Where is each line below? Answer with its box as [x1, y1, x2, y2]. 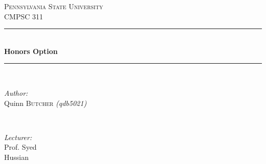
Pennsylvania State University [4, 1, 103, 11]
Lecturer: [4, 131, 32, 142]
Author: [4, 87, 28, 98]
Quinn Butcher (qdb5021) [4, 97, 87, 108]
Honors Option [4, 45, 58, 56]
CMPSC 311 [4, 11, 43, 21]
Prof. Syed [4, 142, 37, 152]
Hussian [4, 151, 29, 162]
